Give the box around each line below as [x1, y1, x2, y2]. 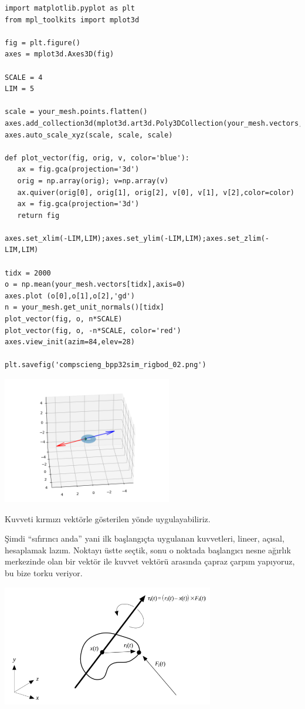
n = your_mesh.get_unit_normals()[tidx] [5, 303, 165, 312]
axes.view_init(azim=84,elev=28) [5, 338, 135, 347]
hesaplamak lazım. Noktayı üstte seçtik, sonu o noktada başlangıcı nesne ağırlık [5, 543, 291, 556]
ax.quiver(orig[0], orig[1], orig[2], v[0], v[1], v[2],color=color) [17, 188, 294, 197]
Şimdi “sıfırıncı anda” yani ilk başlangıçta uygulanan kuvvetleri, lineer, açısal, [5, 532, 284, 545]
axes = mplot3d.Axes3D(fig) [5, 50, 114, 59]
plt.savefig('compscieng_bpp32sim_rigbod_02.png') [5, 361, 206, 369]
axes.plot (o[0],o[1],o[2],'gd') [5, 291, 135, 300]
